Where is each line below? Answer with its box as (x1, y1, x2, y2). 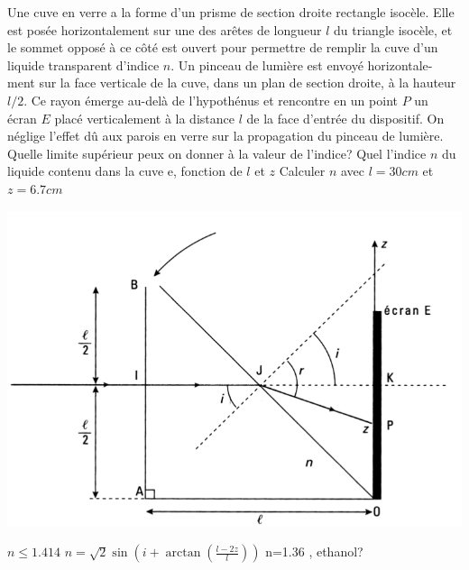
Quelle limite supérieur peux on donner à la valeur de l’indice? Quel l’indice (7, 143, 427, 162)
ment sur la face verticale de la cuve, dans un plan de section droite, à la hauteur (7, 73, 456, 92)
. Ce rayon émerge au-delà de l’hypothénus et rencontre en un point (23, 90, 398, 109)
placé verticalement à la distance (54, 108, 234, 127)
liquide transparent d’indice (7, 55, 160, 74)
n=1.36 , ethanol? (265, 542, 363, 561)
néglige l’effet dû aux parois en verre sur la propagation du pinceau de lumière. (7, 126, 444, 145)
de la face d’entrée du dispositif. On (246, 108, 445, 127)
